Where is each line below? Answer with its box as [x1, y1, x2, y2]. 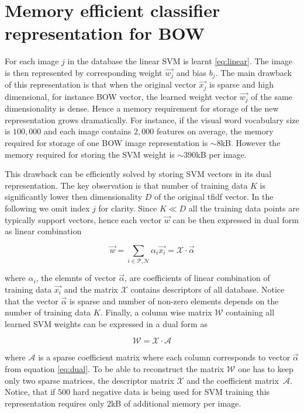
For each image [5, 55, 59, 67]
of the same [251, 90, 292, 102]
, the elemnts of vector [36, 272, 116, 284]
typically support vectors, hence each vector [5, 213, 162, 225]
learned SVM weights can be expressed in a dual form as [5, 317, 208, 329]
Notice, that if [5, 386, 56, 398]
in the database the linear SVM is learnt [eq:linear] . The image [67, 55, 293, 67]
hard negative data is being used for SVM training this [72, 386, 270, 398]
